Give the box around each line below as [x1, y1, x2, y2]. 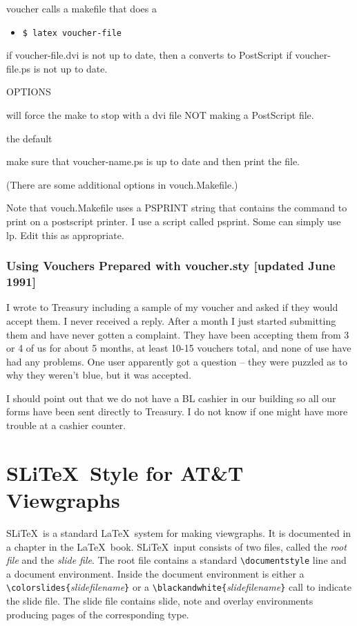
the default [6, 131, 52, 145]
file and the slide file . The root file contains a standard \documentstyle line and [6, 553, 347, 567]
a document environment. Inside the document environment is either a [6, 566, 305, 580]
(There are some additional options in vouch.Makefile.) [6, 177, 238, 191]
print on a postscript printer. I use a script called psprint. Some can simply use [6, 214, 341, 228]
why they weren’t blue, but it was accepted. [6, 368, 192, 382]
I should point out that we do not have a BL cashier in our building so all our [6, 390, 336, 405]
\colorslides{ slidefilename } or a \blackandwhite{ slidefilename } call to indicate [6, 580, 351, 594]
